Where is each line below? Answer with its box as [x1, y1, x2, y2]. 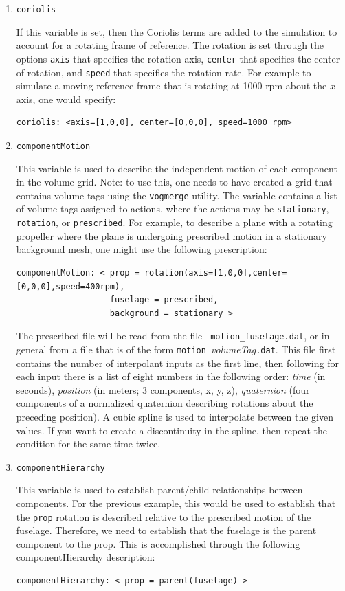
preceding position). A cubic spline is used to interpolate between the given [16, 410, 334, 423]
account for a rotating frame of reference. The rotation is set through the [16, 38, 324, 52]
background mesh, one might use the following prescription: [16, 242, 267, 256]
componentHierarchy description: [16, 550, 155, 564]
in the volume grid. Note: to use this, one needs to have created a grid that [16, 175, 333, 189]
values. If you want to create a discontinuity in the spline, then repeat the [16, 423, 327, 437]
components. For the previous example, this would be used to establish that [16, 496, 336, 511]
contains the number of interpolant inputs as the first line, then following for [16, 355, 339, 370]
